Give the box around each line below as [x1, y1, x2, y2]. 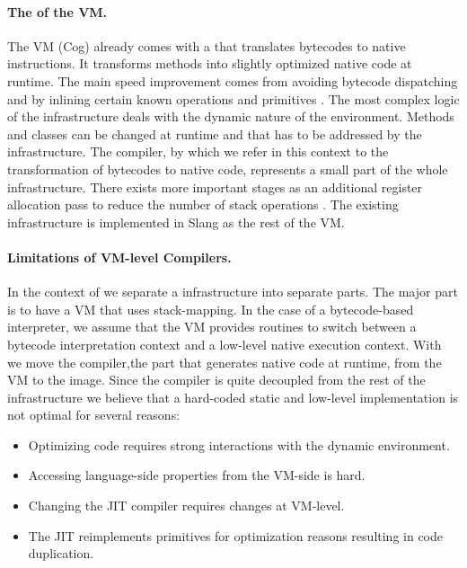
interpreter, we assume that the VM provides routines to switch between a [7, 317, 417, 336]
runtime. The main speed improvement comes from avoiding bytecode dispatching [7, 71, 458, 90]
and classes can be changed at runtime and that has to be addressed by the [7, 124, 422, 143]
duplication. [28, 544, 94, 563]
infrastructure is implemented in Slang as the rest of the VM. [7, 212, 345, 231]
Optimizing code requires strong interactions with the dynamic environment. [28, 435, 450, 454]
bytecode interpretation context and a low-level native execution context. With [7, 334, 442, 353]
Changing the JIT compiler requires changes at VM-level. [28, 496, 345, 515]
